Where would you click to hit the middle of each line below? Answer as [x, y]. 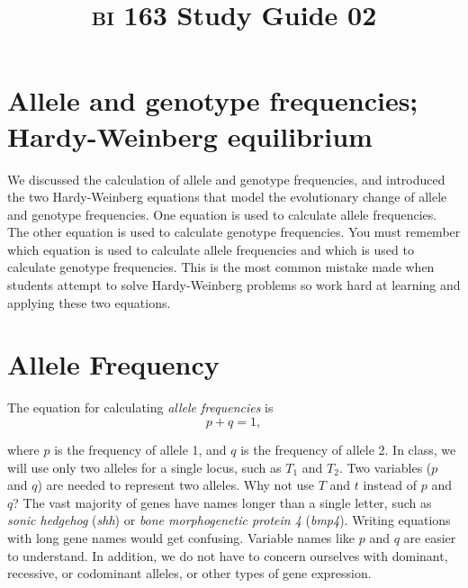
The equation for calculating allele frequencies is [140, 407]
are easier [430, 537]
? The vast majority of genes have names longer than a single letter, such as [222, 502]
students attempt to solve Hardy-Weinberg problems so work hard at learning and [234, 285]
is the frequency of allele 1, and [140, 449]
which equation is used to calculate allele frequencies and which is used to [211, 249]
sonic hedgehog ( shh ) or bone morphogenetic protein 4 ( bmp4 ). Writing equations [229, 520]
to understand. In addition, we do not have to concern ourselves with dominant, [228, 555]
